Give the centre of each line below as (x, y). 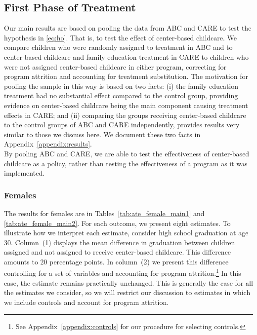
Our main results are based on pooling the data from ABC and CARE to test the (128, 28)
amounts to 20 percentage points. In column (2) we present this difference (116, 261)
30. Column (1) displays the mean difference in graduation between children (120, 242)
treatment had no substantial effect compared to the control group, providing (121, 95)
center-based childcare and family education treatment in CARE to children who (126, 56)
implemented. (24, 173)
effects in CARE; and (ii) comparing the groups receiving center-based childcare (125, 115)
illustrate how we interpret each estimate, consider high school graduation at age (126, 233)
